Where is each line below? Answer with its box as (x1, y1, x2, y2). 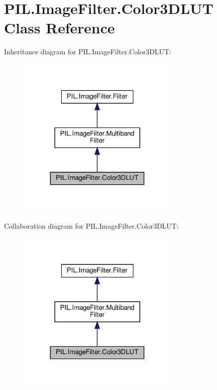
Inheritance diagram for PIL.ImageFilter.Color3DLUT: (4, 46, 172, 57)
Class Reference (4, 17, 115, 38)
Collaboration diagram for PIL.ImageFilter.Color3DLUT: (4, 220, 179, 231)
